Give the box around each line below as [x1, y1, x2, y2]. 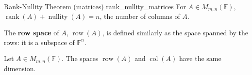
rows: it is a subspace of [4, 37, 75, 47]
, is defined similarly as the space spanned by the [102, 28, 248, 38]
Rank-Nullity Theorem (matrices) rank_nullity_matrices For [4, 1, 186, 11]
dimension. [4, 63, 36, 73]
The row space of [4, 28, 59, 38]
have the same [179, 53, 221, 63]
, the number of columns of [100, 11, 180, 21]
